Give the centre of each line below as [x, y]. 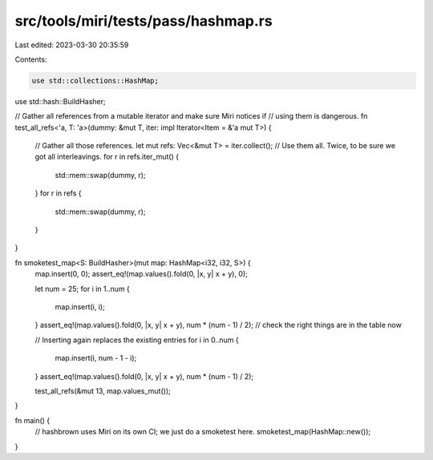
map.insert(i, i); [80, 307]
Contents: [31, 59]
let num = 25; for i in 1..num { [82, 289]
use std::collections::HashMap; [95, 81]
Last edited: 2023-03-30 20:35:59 [72, 45]
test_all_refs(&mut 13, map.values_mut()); [103, 391]
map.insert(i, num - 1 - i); [96, 358]
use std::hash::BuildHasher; [60, 101]
